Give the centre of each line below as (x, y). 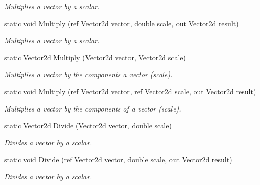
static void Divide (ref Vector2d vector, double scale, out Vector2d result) (118, 159)
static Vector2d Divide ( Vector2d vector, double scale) (88, 125)
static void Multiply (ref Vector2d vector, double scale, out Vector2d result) (121, 23)
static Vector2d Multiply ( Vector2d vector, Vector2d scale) (95, 57)
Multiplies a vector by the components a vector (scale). (89, 74)
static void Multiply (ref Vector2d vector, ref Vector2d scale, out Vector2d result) (130, 91)
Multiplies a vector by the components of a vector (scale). (93, 108)
